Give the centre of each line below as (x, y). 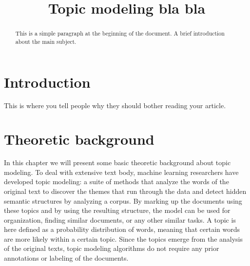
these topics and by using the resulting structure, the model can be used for (117, 210)
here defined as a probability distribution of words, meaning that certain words (122, 229)
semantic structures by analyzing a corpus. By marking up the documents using (123, 200)
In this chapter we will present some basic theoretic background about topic (117, 162)
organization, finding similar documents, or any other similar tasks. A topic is (120, 219)
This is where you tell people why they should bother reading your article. (115, 105)
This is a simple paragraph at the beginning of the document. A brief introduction (120, 33)
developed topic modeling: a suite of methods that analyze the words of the (116, 181)
